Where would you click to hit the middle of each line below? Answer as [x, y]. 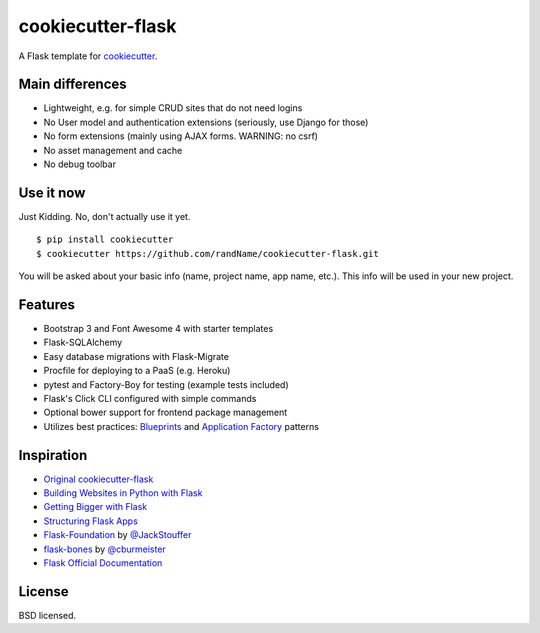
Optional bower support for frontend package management [165, 412]
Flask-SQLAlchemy [83, 342]
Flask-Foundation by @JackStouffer [117, 535]
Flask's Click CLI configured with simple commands [150, 398]
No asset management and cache [113, 150]
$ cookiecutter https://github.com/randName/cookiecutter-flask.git [207, 253]
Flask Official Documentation [103, 562]
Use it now [52, 192]
